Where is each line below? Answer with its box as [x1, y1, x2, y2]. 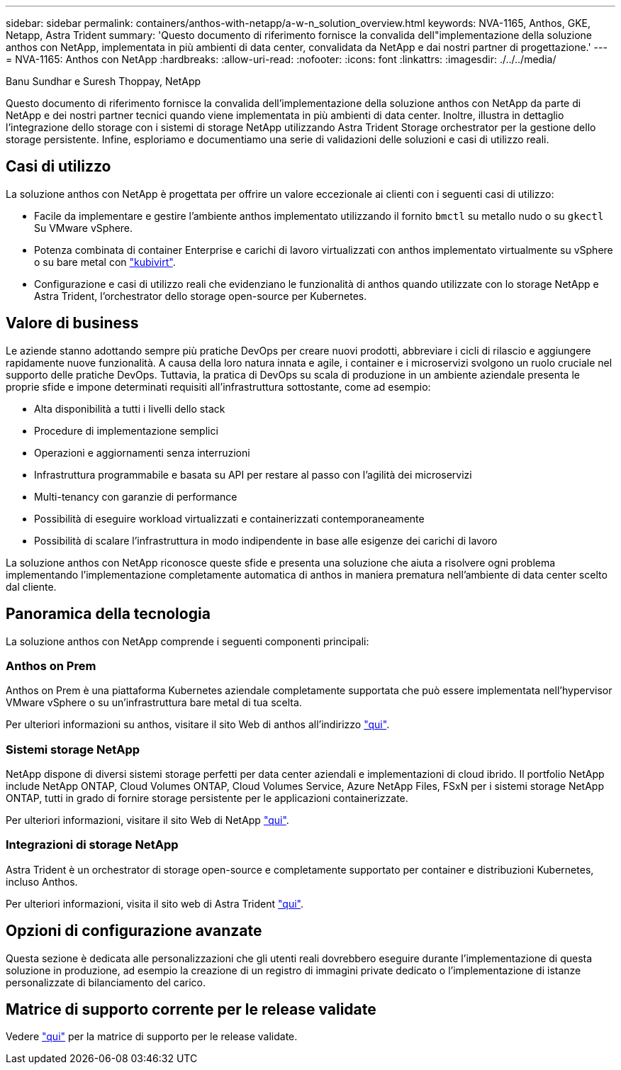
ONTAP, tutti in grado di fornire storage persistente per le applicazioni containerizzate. [6, 792, 408, 805]
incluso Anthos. [6, 875, 78, 888]
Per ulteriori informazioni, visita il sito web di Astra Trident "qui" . [6, 897, 304, 910]
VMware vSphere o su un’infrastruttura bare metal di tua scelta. [6, 696, 302, 709]
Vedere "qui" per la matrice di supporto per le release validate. [6, 1030, 298, 1043]
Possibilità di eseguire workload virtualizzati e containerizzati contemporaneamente [34, 512, 425, 525]
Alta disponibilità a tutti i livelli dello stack [34, 402, 225, 415]
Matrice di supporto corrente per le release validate [6, 1001, 376, 1019]
